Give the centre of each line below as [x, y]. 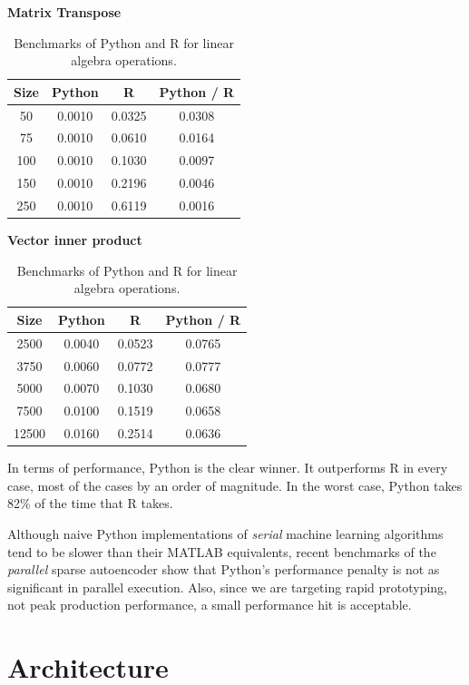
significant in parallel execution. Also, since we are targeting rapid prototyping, [228, 587]
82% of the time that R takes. [90, 503]
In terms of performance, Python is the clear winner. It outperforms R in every [228, 468]
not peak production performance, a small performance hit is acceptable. [210, 605]
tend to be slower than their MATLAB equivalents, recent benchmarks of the [222, 551]
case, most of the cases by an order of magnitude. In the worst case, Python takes [235, 485]
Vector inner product [75, 240]
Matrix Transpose [64, 12]
